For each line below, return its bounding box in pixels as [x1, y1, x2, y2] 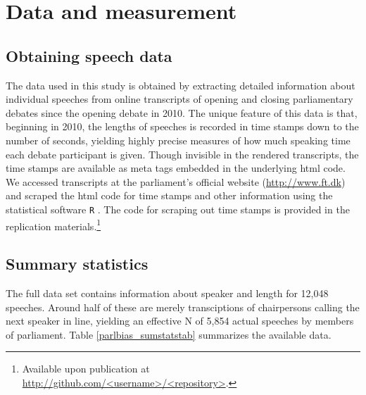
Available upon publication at [22, 361, 150, 376]
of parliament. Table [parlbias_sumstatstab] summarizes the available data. [6, 327, 332, 341]
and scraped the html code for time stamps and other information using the [6, 188, 333, 203]
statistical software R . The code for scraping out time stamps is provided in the [6, 201, 350, 216]
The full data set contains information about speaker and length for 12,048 [6, 286, 329, 301]
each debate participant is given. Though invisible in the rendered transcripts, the [6, 146, 359, 161]
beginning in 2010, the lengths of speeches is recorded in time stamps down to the [6, 119, 359, 134]
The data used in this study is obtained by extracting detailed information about [6, 77, 355, 92]
